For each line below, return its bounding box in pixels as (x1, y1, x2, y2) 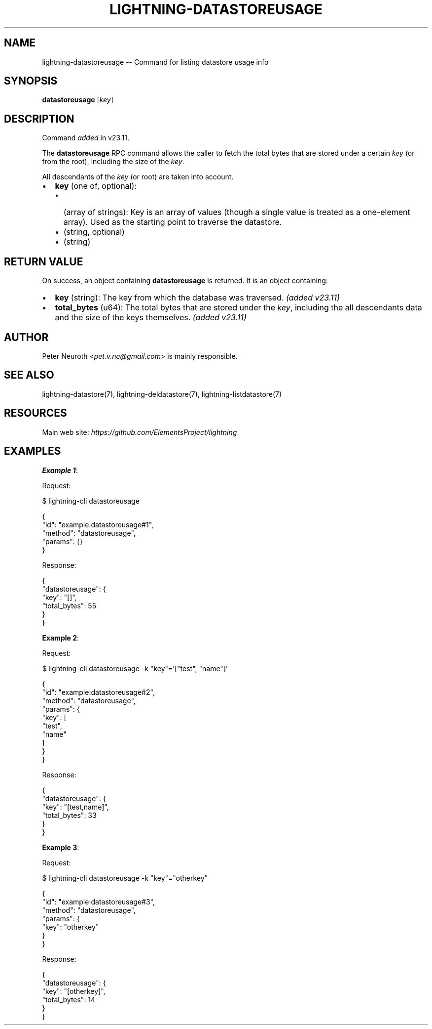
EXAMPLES (4, 445, 61, 458)
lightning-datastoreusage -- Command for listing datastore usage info (42, 57, 269, 66)
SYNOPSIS (4, 75, 58, 87)
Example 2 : (42, 633, 79, 642)
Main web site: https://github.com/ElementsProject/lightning (42, 428, 237, 436)
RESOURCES (4, 407, 67, 420)
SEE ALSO (4, 369, 54, 382)
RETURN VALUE (4, 255, 83, 268)
